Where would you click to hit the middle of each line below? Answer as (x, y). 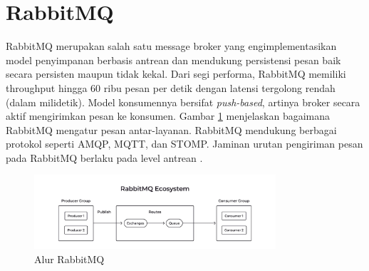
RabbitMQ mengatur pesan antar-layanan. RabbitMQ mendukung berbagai (171, 129)
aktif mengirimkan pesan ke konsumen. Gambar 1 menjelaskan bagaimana (168, 116)
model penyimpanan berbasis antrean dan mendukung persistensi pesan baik (173, 60)
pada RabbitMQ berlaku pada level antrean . (104, 157)
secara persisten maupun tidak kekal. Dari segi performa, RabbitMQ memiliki (176, 74)
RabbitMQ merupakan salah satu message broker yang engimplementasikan (171, 46)
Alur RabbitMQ (69, 259)
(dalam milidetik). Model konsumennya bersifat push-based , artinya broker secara (183, 102)
